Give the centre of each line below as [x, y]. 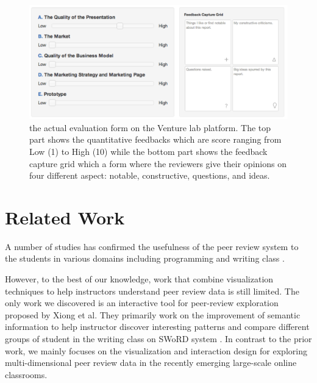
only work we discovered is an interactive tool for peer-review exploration [142, 303]
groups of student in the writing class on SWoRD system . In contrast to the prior [158, 338]
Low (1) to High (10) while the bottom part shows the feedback [148, 151]
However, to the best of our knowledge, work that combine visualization [139, 279]
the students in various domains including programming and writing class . [145, 258]
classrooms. [26, 374]
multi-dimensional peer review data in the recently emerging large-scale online [151, 363]
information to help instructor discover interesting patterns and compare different [157, 327]
